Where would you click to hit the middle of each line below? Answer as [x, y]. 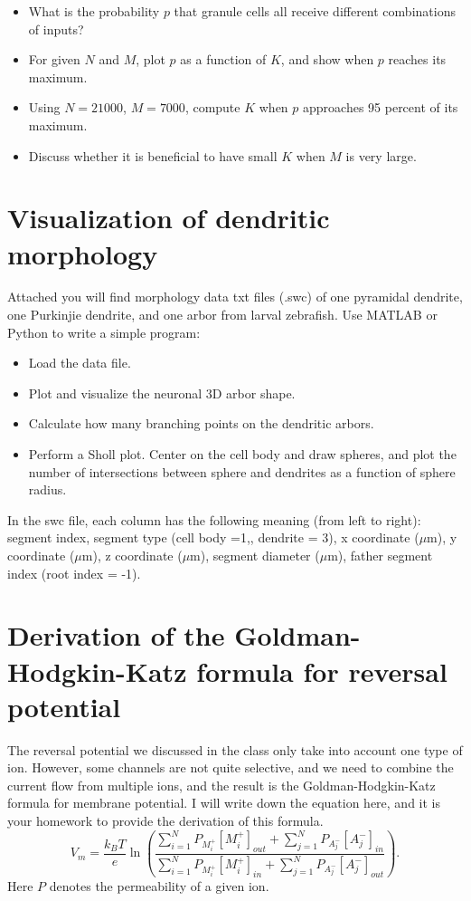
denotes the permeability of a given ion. [159, 886]
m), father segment [380, 555]
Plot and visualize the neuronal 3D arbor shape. [162, 393]
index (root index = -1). [74, 573]
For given [54, 59]
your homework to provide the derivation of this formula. [165, 821]
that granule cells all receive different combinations [315, 11]
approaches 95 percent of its [381, 107]
